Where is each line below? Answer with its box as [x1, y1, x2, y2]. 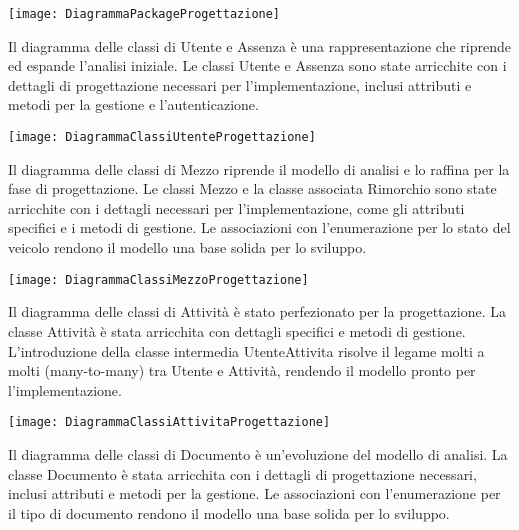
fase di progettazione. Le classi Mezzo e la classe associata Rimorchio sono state [8, 178, 497, 199]
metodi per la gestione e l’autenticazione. [8, 94, 259, 115]
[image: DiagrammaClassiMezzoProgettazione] [8, 272, 309, 287]
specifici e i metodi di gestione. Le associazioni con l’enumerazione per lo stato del [8, 217, 511, 238]
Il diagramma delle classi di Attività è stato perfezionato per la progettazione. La [8, 301, 506, 322]
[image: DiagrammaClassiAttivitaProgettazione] [8, 415, 331, 430]
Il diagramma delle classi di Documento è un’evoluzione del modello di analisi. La [8, 443, 508, 464]
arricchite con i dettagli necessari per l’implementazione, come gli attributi [8, 197, 465, 218]
